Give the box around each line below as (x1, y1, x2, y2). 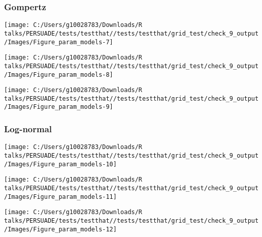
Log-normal (4, 123, 52, 135)
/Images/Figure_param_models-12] (4, 225, 117, 233)
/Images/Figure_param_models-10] (4, 160, 117, 168)
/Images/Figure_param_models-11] (4, 193, 117, 200)
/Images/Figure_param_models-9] (4, 103, 113, 111)
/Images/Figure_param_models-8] (4, 71, 113, 78)
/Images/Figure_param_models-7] (4, 38, 113, 46)
